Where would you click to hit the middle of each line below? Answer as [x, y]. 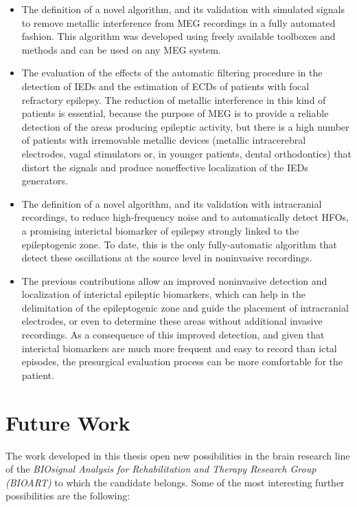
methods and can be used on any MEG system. [121, 49]
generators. [45, 181]
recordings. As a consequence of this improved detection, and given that [173, 335]
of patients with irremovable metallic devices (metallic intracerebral [164, 140]
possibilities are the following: [68, 496]
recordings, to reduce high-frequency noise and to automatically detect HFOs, [185, 217]
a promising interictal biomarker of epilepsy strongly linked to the [160, 230]
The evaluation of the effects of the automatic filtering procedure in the [172, 73]
